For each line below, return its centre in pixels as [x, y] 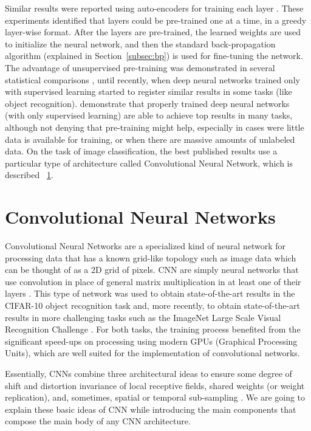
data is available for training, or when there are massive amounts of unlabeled [150, 139]
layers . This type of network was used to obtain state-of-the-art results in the [150, 293]
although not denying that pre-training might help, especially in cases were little [155, 127]
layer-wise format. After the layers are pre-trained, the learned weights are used [153, 32]
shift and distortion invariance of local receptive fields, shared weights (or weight [155, 385]
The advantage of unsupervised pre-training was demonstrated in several [140, 67]
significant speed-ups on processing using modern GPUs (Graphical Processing [151, 341]
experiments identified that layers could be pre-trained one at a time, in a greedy [156, 20]
